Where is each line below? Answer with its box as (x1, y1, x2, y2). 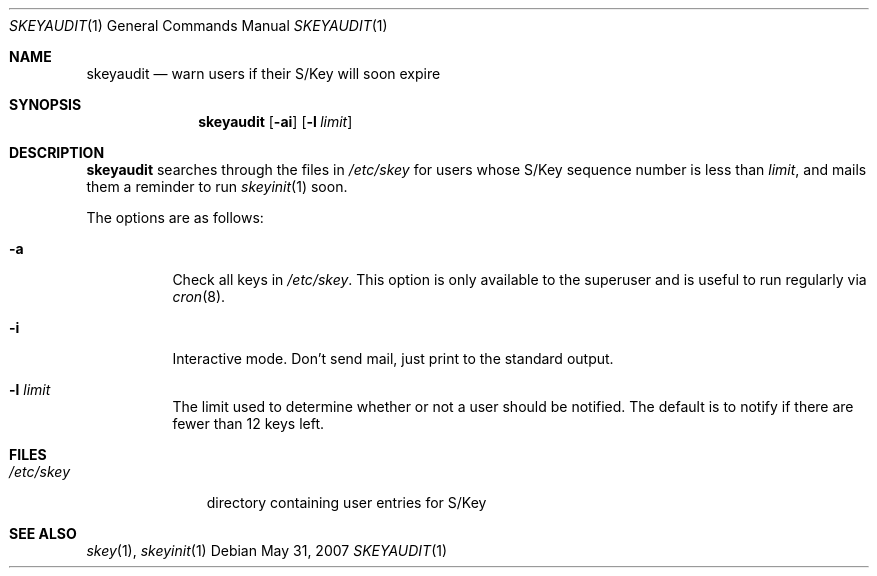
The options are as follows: (86, 209, 264, 226)
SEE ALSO (9, 525, 77, 542)
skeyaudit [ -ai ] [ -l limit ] (198, 113, 353, 130)
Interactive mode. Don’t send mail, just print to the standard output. (172, 350, 614, 367)
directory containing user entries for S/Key (206, 494, 487, 511)
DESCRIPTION (9, 144, 105, 161)
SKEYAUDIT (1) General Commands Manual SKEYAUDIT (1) (9, 17, 388, 34)
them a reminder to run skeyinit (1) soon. (86, 178, 348, 195)
